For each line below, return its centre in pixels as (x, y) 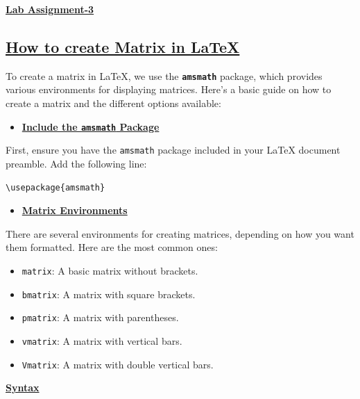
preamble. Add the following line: (76, 163)
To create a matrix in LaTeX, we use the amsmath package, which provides (164, 75)
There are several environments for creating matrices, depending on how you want (180, 233)
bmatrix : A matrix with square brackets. (109, 294)
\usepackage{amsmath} (55, 187)
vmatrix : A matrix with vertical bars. (102, 340)
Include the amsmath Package (91, 126)
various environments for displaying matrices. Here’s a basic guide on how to (169, 89)
